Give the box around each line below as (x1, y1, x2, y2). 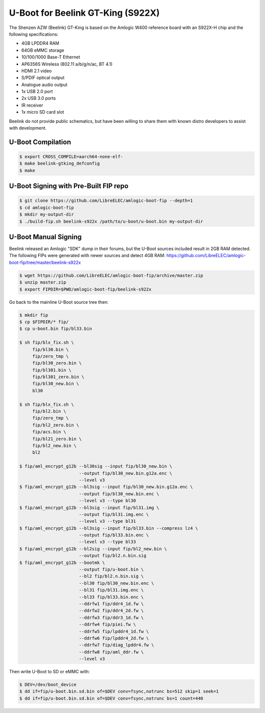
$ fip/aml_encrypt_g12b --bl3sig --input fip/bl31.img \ (19, 505, 159, 511)
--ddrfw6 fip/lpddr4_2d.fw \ (79, 635, 149, 641)
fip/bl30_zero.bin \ (32, 360, 82, 366)
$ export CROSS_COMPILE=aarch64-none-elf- (19, 154, 123, 160)
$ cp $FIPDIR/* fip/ (19, 319, 69, 324)
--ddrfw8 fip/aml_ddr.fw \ (79, 649, 144, 655)
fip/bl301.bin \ (32, 367, 72, 373)
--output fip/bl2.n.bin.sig (79, 553, 147, 559)
